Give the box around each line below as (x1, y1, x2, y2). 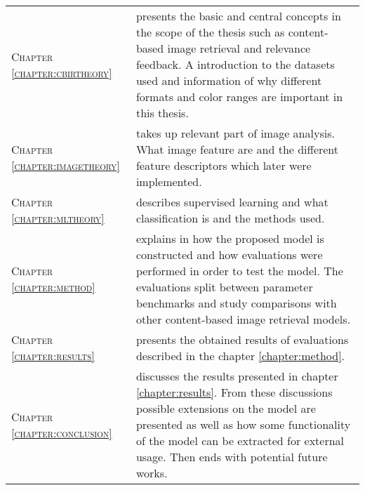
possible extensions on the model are (135, 400, 316, 416)
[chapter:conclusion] (11, 424, 112, 441)
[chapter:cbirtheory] (11, 64, 112, 81)
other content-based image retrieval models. (135, 311, 351, 327)
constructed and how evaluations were (135, 246, 323, 263)
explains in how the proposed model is (135, 230, 324, 246)
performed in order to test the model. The (135, 263, 343, 279)
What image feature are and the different (135, 141, 339, 157)
